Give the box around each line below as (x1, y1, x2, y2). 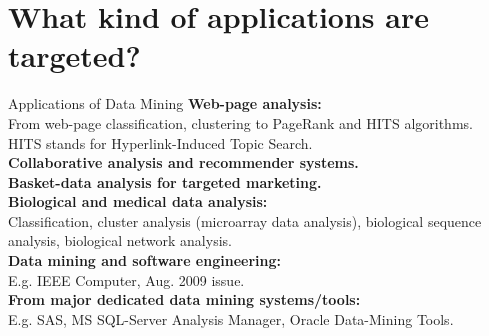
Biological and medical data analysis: (8, 191, 268, 212)
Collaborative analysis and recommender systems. (8, 152, 359, 173)
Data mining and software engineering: (8, 250, 281, 271)
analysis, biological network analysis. (8, 230, 232, 251)
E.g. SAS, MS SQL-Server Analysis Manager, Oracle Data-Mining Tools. (8, 308, 454, 329)
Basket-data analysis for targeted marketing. (8, 171, 322, 192)
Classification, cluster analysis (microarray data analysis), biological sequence (8, 210, 482, 231)
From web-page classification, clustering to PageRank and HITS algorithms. (8, 112, 473, 133)
